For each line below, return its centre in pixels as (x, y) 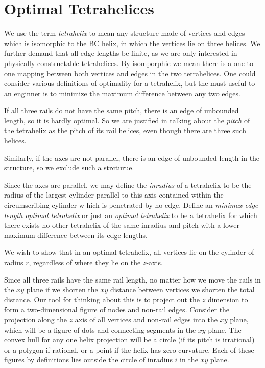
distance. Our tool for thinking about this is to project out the (102, 299)
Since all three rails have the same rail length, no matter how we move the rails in (132, 279)
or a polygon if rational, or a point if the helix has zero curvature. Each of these (129, 349)
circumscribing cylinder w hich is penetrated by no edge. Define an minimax (123, 205)
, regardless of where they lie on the (85, 262)
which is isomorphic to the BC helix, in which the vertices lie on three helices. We (132, 43)
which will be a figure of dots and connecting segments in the (100, 329)
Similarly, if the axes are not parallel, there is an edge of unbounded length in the (132, 157)
